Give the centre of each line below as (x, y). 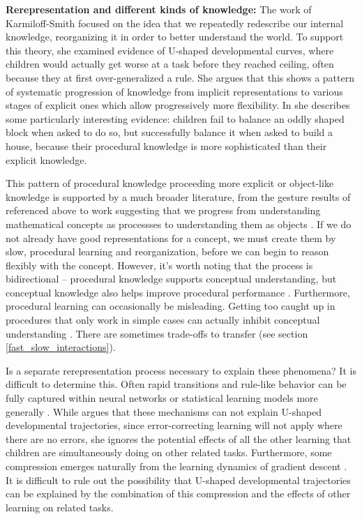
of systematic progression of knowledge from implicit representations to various (174, 91)
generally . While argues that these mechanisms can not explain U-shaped (164, 411)
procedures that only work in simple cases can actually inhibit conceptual (163, 320)
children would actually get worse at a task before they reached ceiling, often (170, 64)
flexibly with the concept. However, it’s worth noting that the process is (159, 265)
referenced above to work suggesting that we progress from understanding (163, 210)
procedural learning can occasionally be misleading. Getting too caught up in (171, 306)
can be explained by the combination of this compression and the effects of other (178, 494)
